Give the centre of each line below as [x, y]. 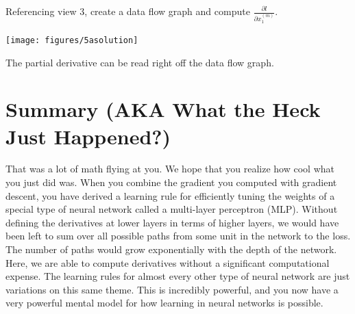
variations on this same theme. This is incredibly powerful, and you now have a [172, 289]
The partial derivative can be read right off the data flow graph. [140, 62]
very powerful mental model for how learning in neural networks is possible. [164, 303]
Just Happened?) [88, 136]
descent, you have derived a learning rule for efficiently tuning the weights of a [170, 195]
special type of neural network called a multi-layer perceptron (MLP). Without [172, 209]
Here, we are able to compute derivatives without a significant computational [168, 262]
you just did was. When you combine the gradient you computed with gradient [171, 182]
